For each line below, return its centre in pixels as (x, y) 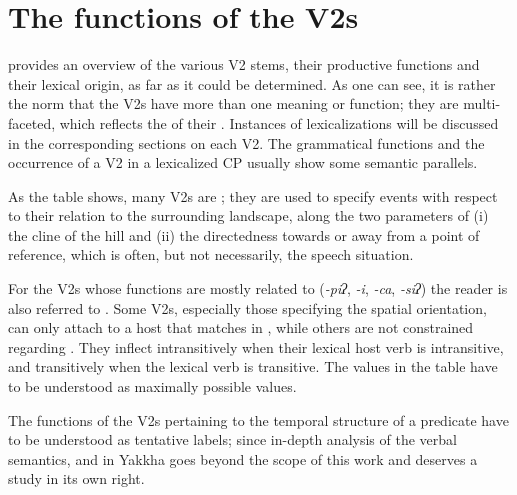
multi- (482, 103)
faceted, (32, 122)
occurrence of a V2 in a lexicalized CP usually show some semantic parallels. (243, 162)
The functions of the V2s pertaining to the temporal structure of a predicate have (258, 419)
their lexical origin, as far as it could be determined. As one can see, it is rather (252, 83)
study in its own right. (76, 478)
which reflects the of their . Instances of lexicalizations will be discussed (279, 122)
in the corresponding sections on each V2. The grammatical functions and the (246, 142)
